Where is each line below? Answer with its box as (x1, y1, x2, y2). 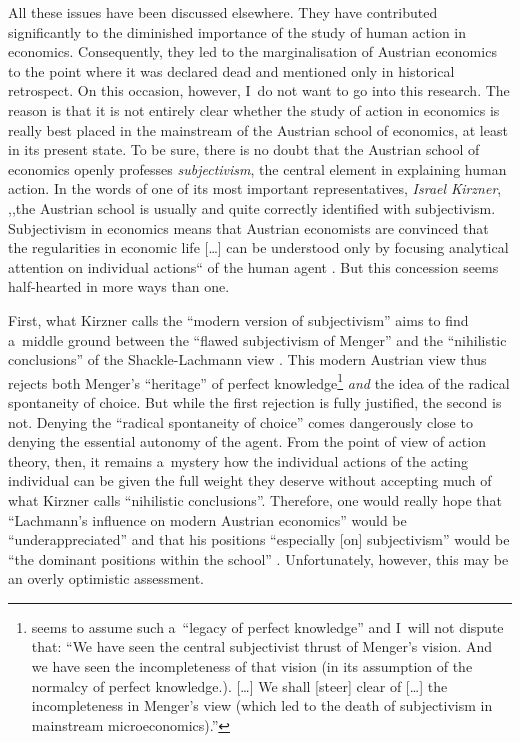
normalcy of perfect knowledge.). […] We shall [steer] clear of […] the (31, 675, 448, 696)
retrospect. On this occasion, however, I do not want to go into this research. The (8, 80, 510, 101)
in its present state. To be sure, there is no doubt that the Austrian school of (8, 139, 480, 160)
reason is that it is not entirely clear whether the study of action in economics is (8, 99, 500, 120)
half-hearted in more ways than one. (8, 276, 230, 297)
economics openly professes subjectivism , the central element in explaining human (8, 158, 507, 179)
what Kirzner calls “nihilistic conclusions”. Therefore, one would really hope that (8, 489, 503, 510)
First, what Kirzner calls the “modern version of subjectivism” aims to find (8, 309, 469, 330)
